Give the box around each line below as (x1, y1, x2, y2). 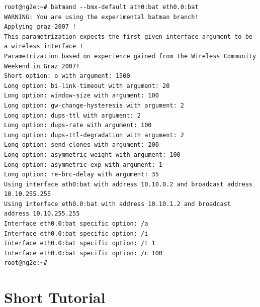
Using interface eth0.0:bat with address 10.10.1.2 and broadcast (4, 200, 231, 208)
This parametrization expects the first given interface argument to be (4, 33, 252, 40)
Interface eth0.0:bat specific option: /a (4, 220, 148, 228)
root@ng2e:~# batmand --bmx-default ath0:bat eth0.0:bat (4, 4, 199, 11)
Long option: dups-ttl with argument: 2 (4, 112, 141, 119)
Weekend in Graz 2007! (4, 62, 80, 70)
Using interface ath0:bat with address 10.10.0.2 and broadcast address (4, 180, 252, 188)
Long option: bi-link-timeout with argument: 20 (4, 82, 170, 89)
